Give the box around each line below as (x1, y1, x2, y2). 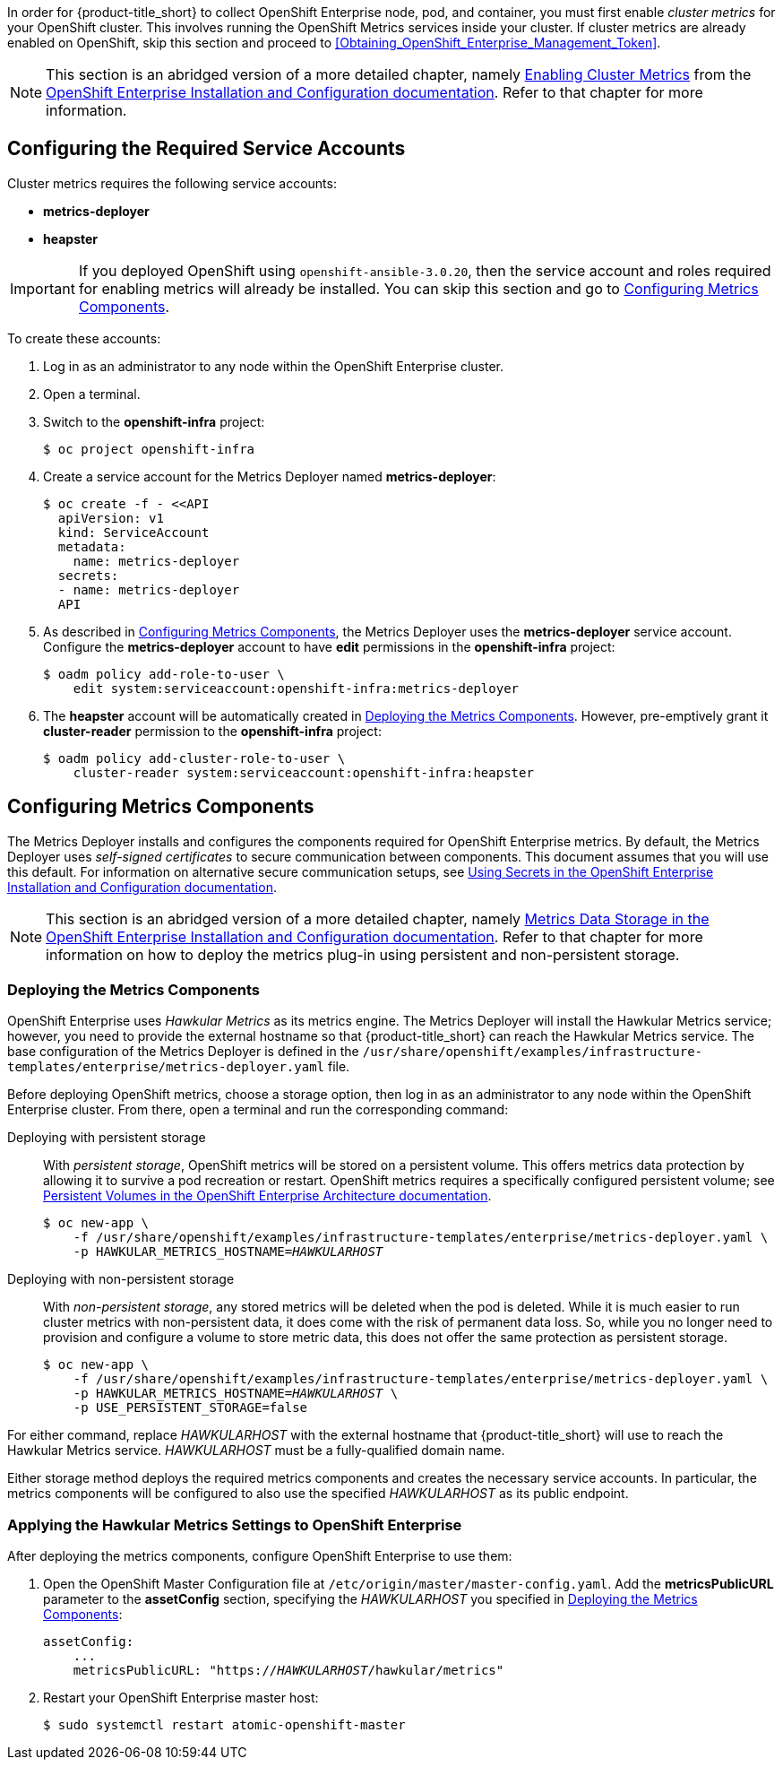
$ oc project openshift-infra (43, 441, 255, 456)
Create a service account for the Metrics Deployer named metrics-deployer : (43, 468, 496, 484)
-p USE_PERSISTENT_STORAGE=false (73, 1400, 308, 1416)
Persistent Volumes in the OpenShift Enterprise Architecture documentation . (43, 1188, 492, 1204)
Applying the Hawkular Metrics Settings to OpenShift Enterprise (7, 1515, 462, 1534)
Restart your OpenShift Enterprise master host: (43, 1690, 319, 1706)
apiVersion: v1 (57, 510, 164, 525)
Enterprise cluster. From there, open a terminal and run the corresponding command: (7, 1102, 509, 1118)
